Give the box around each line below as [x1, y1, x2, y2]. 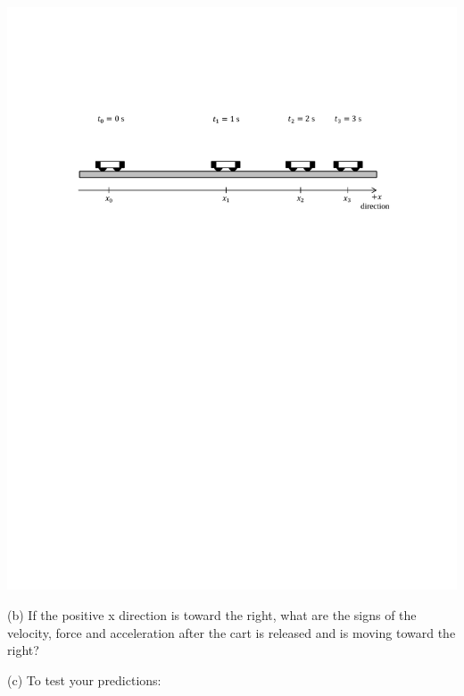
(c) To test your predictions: [7, 670, 162, 689]
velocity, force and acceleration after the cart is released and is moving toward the [7, 623, 456, 641]
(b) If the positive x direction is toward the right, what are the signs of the [7, 606, 417, 625]
